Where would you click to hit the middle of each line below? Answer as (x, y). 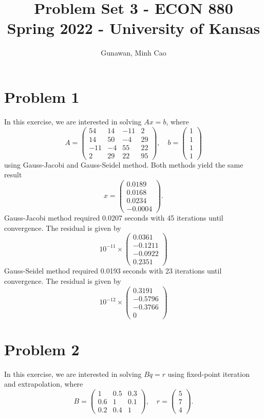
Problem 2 (42, 349)
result (13, 175)
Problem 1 (42, 96)
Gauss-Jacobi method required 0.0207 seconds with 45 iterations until (114, 217)
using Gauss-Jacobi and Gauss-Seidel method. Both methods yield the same (124, 164)
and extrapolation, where (44, 384)
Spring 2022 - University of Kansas (134, 28)
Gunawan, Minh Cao (134, 53)
